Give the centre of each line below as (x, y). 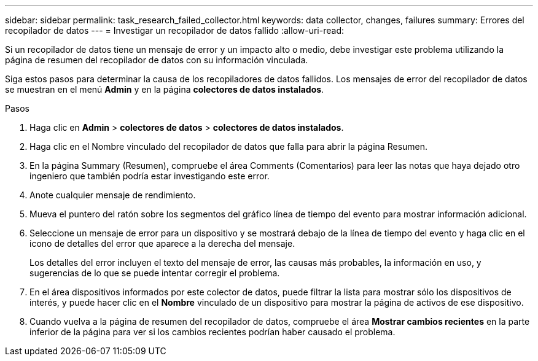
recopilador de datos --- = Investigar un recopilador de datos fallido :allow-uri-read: (174, 30)
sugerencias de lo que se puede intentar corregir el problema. (155, 273)
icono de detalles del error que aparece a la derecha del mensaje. (162, 243)
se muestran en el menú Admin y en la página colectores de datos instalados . (165, 89)
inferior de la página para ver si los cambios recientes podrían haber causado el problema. (212, 332)
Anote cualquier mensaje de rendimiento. (113, 195)
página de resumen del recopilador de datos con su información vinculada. (157, 60)
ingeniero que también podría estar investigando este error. (150, 176)
